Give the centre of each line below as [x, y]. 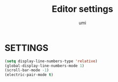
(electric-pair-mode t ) [29, 75]
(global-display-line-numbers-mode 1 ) [44, 66]
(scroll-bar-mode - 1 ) [27, 70]
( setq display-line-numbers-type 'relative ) [51, 61]
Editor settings [82, 9]
